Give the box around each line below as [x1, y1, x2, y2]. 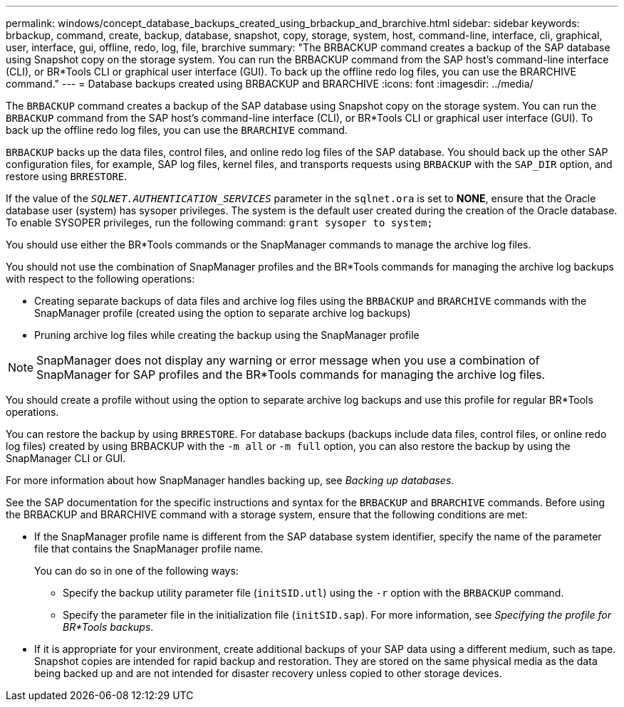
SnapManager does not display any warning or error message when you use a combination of [36, 353, 540, 367]
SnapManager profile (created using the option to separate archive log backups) [34, 307, 411, 319]
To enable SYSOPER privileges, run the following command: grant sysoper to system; [6, 216, 433, 229]
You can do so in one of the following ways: [34, 565, 239, 577]
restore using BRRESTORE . [6, 170, 128, 182]
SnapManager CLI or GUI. [6, 452, 126, 464]
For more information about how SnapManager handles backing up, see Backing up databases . [6, 474, 454, 486]
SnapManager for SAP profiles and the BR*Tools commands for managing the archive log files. [36, 367, 546, 382]
